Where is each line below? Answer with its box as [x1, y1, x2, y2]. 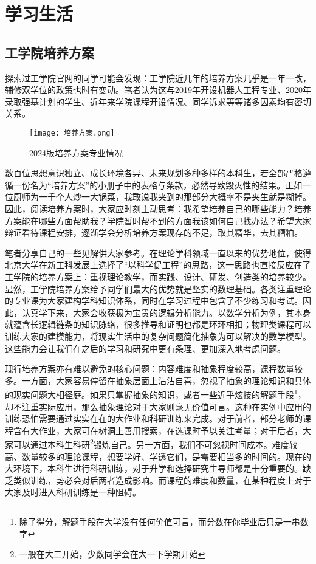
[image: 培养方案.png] [29, 128, 115, 137]
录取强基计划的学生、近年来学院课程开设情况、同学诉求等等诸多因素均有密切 [5, 95, 311, 108]
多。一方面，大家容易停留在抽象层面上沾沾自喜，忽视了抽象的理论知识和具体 [5, 374, 311, 387]
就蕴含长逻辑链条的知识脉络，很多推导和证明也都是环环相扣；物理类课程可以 [5, 318, 311, 331]
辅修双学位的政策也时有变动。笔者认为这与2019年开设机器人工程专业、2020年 [5, 83, 311, 96]
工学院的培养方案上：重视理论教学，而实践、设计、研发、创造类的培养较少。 [5, 270, 311, 283]
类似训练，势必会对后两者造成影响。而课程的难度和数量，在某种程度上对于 [13, 473, 311, 486]
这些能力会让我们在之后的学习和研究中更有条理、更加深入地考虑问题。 [5, 342, 286, 354]
